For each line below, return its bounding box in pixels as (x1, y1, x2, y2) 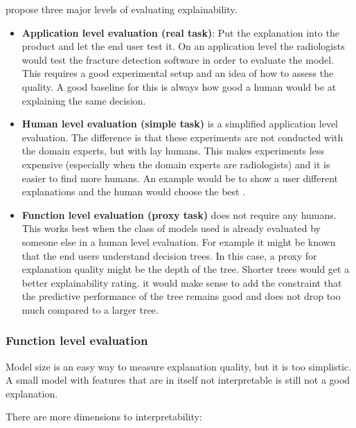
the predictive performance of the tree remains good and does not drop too (21, 289, 341, 303)
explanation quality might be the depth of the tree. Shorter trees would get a (21, 262, 350, 276)
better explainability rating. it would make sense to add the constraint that (21, 275, 342, 289)
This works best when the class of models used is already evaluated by (21, 221, 321, 235)
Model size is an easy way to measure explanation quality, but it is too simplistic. (6, 359, 352, 373)
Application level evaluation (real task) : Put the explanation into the (21, 25, 339, 39)
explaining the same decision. (21, 93, 146, 107)
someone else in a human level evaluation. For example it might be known (21, 234, 336, 249)
